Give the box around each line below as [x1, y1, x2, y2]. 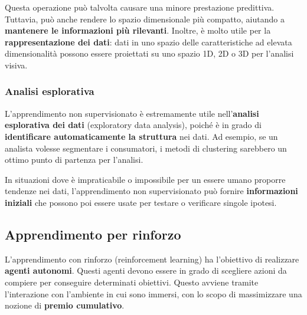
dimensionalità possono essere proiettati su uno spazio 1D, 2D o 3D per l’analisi [5, 47, 294, 60]
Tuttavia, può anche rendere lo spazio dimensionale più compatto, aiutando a [5, 12, 285, 25]
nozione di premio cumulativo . [5, 299, 125, 311]
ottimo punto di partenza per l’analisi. [5, 153, 143, 166]
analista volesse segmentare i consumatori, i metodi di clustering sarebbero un [5, 142, 287, 154]
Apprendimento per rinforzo [5, 225, 181, 243]
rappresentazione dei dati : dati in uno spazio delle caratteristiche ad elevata [5, 35, 292, 48]
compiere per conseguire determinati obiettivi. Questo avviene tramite [5, 275, 259, 288]
